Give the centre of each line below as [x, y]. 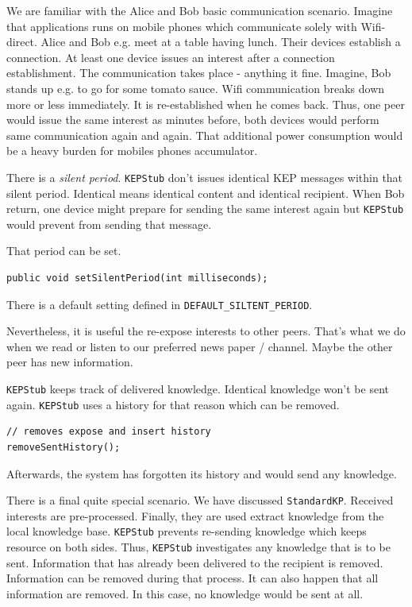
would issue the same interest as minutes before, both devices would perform [193, 120]
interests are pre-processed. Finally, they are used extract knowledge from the [195, 515]
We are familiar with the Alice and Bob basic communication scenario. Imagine [200, 10]
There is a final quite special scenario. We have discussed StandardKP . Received [200, 500]
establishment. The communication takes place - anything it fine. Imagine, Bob [199, 73]
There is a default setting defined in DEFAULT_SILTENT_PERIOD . [160, 304]
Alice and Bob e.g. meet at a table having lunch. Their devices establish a [221, 42]
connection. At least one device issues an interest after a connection [171, 57]
